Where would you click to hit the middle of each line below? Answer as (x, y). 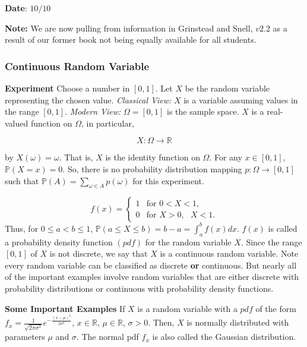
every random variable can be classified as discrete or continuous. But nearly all (151, 265)
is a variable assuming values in (241, 100)
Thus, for (22, 228)
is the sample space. (203, 111)
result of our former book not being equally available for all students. (131, 40)
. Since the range (271, 242)
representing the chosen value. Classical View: (88, 100)
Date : (16, 8)
